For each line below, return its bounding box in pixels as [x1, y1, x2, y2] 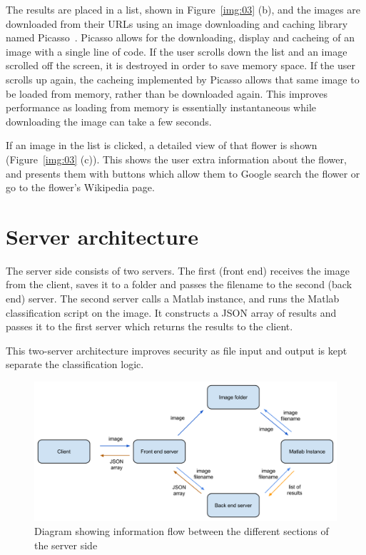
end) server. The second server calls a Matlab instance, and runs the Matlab [6, 291, 340, 306]
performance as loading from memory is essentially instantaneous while [6, 100, 316, 115]
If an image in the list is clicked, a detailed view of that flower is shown [6, 138, 317, 153]
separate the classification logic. [6, 357, 144, 372]
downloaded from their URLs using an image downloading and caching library [6, 16, 348, 31]
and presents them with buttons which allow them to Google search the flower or [6, 166, 360, 180]
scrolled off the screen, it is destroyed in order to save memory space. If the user [6, 58, 355, 73]
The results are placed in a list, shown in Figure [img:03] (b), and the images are [6, 2, 360, 16]
